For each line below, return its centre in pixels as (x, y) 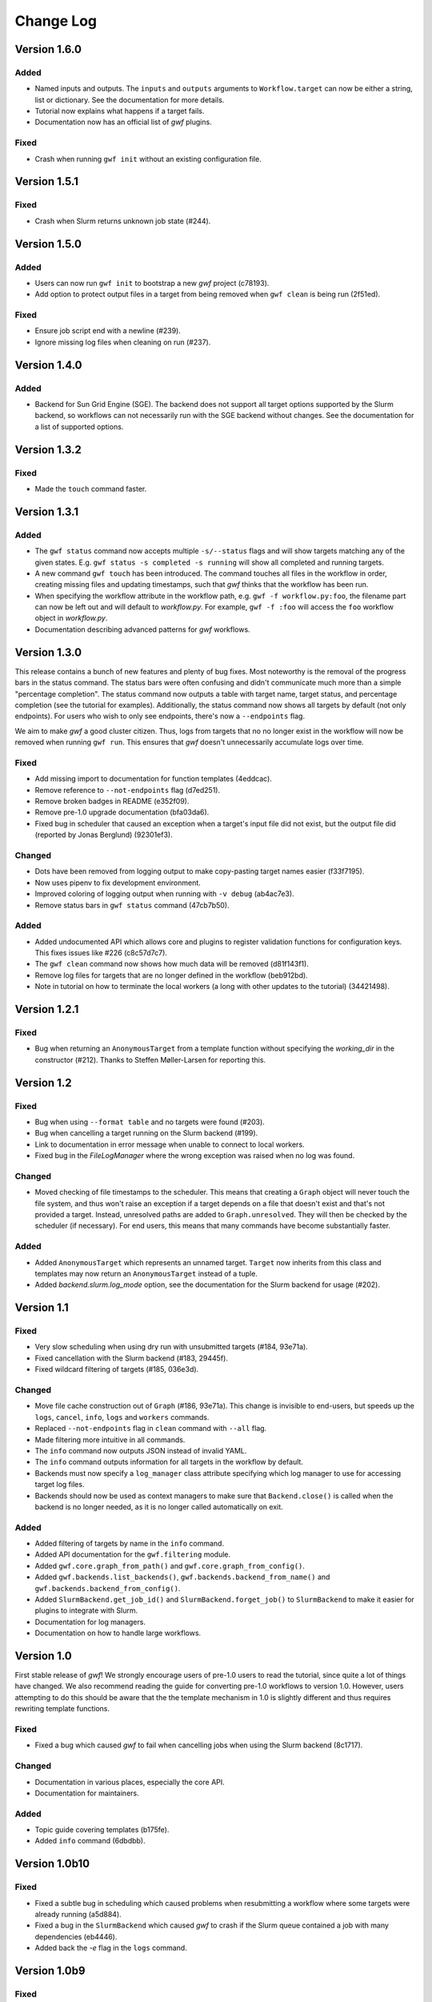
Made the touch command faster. (91, 488)
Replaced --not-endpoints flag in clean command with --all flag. (151, 1429)
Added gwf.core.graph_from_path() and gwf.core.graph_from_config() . (170, 1566)
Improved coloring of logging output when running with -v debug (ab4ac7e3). (165, 894)
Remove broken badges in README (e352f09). (112, 802)
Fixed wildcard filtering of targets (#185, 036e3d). (117, 1369)
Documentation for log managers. (90, 1622)
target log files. (60, 1485)
